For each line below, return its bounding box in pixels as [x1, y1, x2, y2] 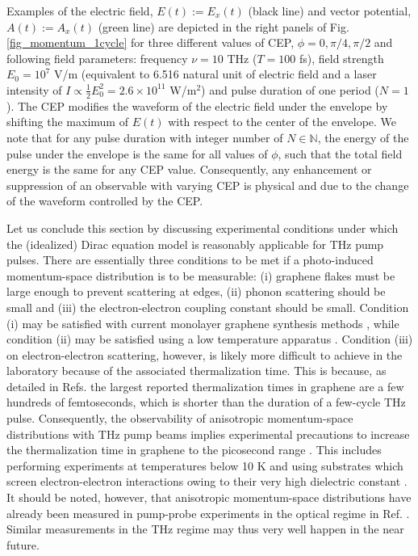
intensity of [6, 81, 62, 98]
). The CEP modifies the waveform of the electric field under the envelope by [6, 97, 388, 114]
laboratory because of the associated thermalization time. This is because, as [6, 362, 387, 379]
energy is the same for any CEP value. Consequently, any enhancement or [6, 161, 372, 178]
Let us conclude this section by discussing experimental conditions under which [6, 219, 399, 236]
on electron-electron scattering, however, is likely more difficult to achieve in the [6, 346, 403, 363]
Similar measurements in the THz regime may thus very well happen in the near [6, 520, 404, 537]
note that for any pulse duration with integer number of [6, 128, 283, 145]
